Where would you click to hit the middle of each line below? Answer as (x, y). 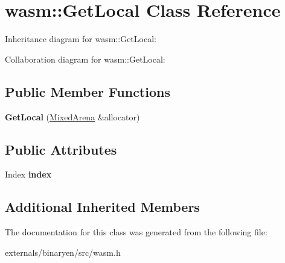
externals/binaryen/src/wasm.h (63, 252)
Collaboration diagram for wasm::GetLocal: (85, 59)
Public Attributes (61, 149)
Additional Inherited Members (102, 207)
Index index (28, 174)
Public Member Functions (88, 91)
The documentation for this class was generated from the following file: (136, 232)
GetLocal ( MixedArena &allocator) (72, 116)
